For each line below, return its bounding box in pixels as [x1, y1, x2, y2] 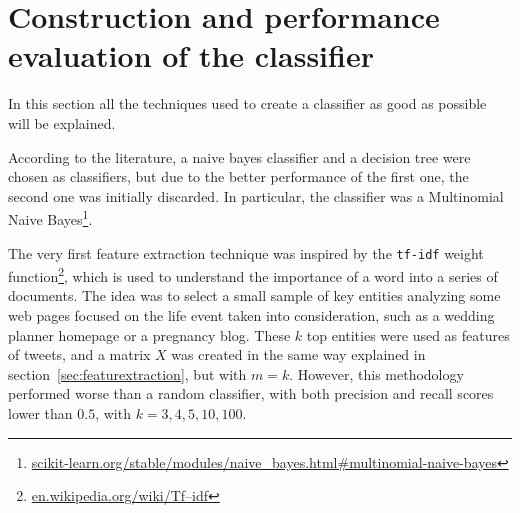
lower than [8, 403, 73, 423]
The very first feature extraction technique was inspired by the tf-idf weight [8, 242, 484, 263]
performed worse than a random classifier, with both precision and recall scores [8, 383, 494, 404]
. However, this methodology [289, 363, 464, 384]
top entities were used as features [306, 324, 510, 345]
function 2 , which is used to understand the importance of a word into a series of [8, 263, 498, 286]
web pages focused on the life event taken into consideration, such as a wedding [8, 305, 495, 326]
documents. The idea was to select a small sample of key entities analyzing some [8, 285, 501, 306]
